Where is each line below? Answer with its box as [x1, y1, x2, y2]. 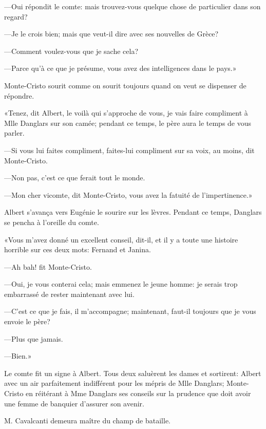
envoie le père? [4, 316, 50, 327]
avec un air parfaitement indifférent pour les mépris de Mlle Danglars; [4, 378, 224, 388]
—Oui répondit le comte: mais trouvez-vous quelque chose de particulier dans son [4, 1, 261, 11]
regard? [4, 11, 28, 22]
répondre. [4, 90, 34, 101]
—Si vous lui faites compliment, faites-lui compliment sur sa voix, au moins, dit [4, 144, 255, 155]
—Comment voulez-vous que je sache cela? [4, 45, 139, 56]
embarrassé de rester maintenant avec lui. [4, 288, 135, 299]
